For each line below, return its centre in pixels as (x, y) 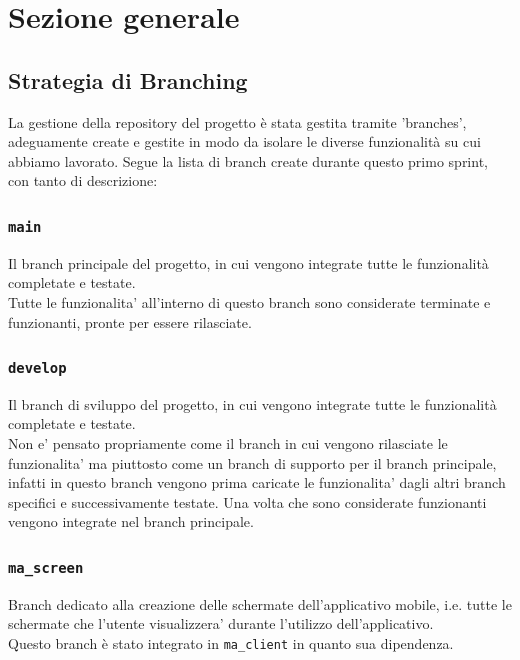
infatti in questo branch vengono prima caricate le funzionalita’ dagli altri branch (257, 482)
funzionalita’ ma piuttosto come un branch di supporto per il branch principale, (252, 462)
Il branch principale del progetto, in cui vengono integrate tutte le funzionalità (248, 262)
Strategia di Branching (128, 79)
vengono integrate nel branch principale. (131, 521)
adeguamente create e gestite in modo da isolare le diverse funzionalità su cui (244, 141)
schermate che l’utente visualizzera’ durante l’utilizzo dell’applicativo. (221, 623)
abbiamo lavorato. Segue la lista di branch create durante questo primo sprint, (248, 160)
